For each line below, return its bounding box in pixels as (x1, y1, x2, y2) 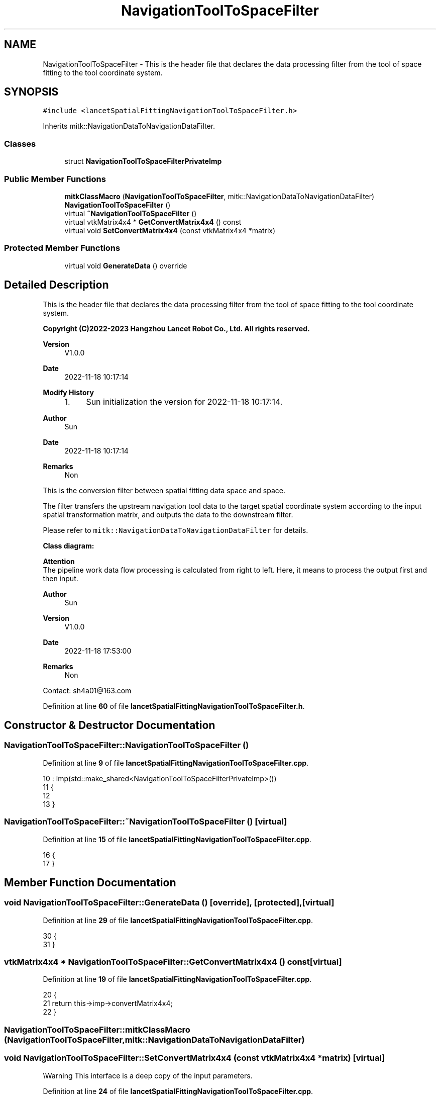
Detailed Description (4, 279, 109, 292)
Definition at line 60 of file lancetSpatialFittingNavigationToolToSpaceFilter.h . (43, 701, 305, 710)
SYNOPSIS (4, 85, 59, 99)
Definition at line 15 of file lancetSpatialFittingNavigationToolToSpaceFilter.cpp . (43, 835, 311, 844)
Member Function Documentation (4, 876, 176, 889)
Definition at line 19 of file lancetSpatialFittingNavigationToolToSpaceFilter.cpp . (43, 975, 312, 984)
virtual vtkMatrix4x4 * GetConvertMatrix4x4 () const (64, 217, 242, 226)
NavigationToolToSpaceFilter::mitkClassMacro (4, 1024, 190, 1035)
